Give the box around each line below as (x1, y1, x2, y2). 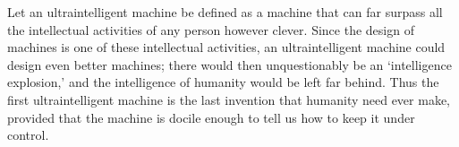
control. (7, 125, 49, 144)
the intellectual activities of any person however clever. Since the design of (7, 20, 414, 39)
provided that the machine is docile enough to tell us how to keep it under (7, 108, 415, 126)
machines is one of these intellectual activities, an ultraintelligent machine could (7, 38, 446, 56)
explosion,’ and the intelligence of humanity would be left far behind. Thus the (7, 73, 439, 91)
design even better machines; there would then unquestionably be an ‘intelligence (7, 55, 452, 73)
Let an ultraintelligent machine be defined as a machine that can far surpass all (7, 3, 443, 21)
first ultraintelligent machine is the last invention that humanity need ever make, (7, 90, 451, 108)
